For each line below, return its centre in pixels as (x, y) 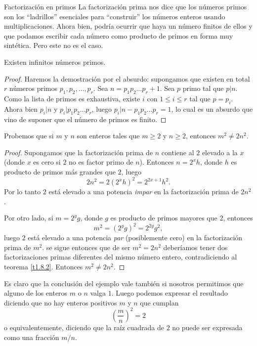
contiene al (178, 152)
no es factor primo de (101, 162)
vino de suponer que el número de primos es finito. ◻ (85, 119)
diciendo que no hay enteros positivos (61, 302)
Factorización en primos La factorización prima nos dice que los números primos (126, 6)
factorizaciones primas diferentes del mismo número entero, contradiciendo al (121, 257)
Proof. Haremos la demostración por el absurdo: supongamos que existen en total (127, 78)
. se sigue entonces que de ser (86, 247)
